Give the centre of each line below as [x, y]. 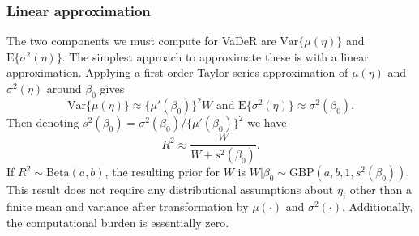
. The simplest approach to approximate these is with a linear [215, 56]
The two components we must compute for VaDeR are [141, 41]
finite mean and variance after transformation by [128, 206]
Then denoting [43, 122]
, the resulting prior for [162, 172]
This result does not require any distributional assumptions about [170, 190]
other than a [381, 190]
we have [267, 122]
